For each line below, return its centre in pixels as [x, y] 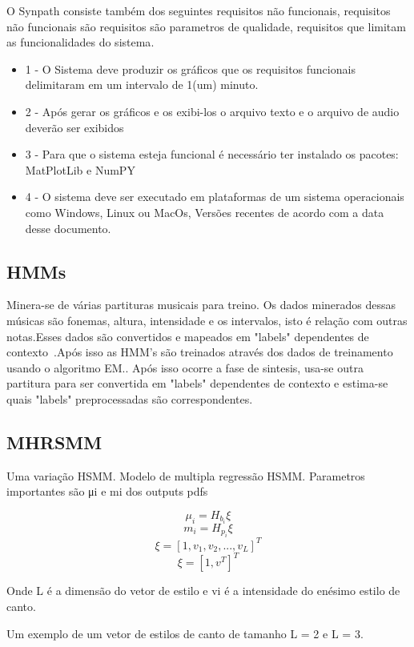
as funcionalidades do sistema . [80, 42]
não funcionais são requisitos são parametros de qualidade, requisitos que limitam [206, 26]
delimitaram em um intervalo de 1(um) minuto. [142, 84]
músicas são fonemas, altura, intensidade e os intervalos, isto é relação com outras [207, 320]
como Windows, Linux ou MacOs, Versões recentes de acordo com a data [205, 212]
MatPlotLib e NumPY [80, 169]
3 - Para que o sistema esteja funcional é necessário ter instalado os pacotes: [212, 154]
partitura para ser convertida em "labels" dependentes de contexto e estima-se [197, 383]
